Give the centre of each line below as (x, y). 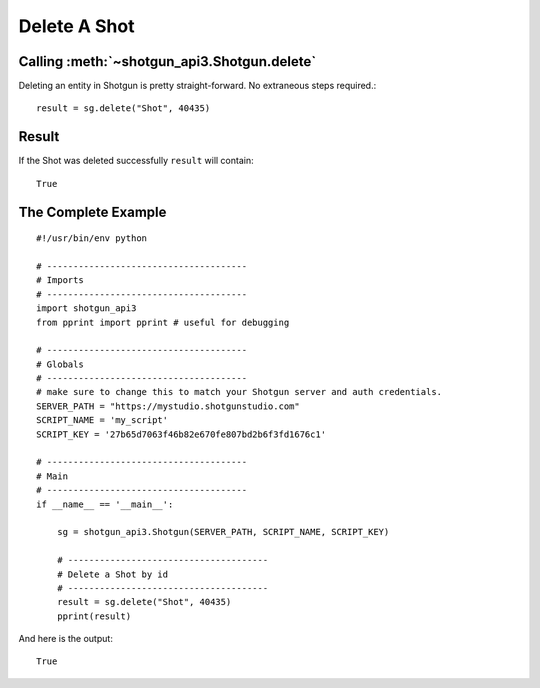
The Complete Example (92, 211)
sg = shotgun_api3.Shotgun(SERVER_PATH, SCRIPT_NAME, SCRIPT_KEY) (223, 532)
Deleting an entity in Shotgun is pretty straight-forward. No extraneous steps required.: (197, 86)
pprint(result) (94, 616)
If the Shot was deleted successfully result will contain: (136, 161)
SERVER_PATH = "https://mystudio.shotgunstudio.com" (168, 406)
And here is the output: (66, 639)
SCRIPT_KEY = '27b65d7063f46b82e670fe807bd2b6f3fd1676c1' (181, 434)
